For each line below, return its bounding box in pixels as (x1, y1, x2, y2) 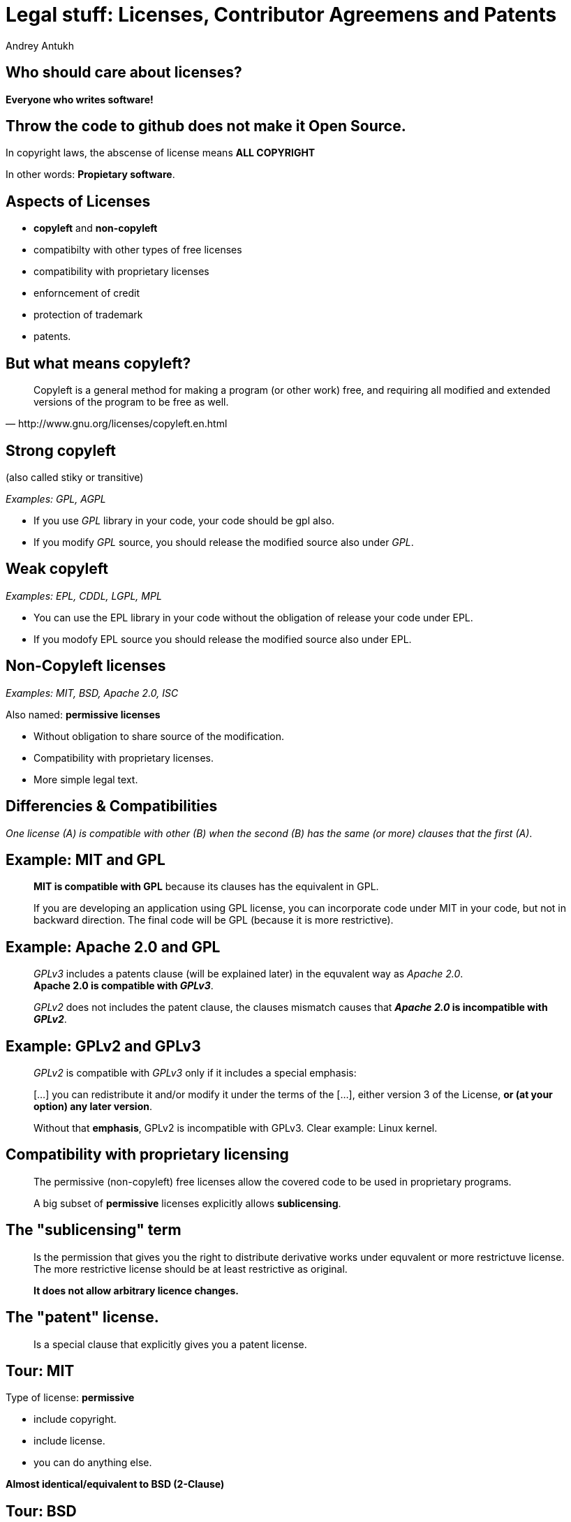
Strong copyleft (6, 441, 116, 459)
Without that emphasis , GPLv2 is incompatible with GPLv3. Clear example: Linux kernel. (34, 1122, 438, 1135)
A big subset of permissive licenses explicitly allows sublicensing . (34, 1197, 341, 1209)
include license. (34, 1435, 105, 1447)
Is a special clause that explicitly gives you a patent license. (34, 1338, 307, 1350)
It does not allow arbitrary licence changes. (34, 1284, 239, 1296)
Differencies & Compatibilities (6, 797, 218, 815)
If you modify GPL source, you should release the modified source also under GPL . (34, 535, 414, 548)
